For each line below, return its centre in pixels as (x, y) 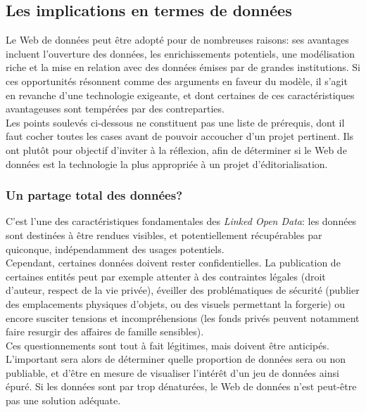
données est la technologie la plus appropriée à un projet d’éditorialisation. (167, 163)
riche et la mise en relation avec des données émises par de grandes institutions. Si (183, 67)
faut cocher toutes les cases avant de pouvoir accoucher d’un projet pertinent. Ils (180, 136)
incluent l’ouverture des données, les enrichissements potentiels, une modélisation (181, 53)
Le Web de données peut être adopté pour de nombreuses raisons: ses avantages (177, 40)
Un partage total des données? (94, 195)
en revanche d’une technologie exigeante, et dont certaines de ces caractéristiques (180, 95)
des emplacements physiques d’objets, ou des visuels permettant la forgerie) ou (176, 303)
